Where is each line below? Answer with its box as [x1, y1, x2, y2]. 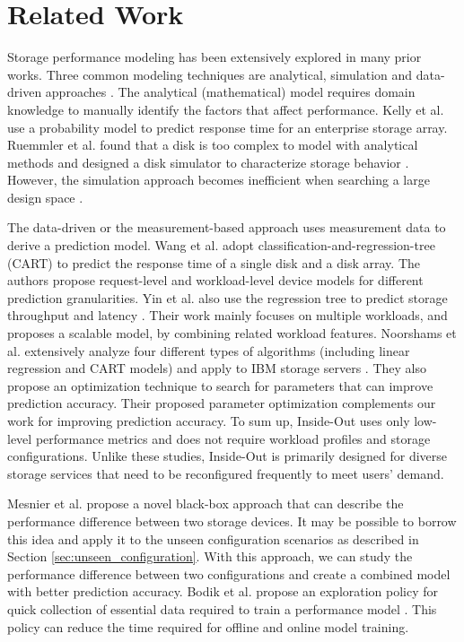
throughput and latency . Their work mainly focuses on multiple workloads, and [7, 306, 448, 325]
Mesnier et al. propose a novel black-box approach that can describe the [7, 494, 404, 513]
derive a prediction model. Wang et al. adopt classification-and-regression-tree [7, 236, 435, 255]
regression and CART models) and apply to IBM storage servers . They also [7, 359, 426, 377]
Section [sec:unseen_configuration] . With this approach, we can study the [7, 547, 413, 566]
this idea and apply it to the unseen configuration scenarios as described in [7, 529, 419, 548]
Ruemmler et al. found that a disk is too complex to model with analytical [7, 135, 418, 154]
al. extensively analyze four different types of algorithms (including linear [7, 341, 410, 360]
